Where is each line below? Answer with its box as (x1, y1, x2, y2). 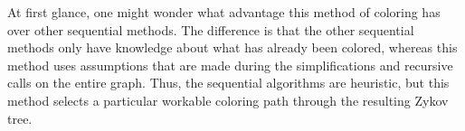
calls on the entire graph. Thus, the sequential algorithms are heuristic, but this (7, 73, 450, 92)
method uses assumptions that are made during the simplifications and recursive (7, 55, 453, 74)
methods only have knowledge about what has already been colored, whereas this (7, 38, 458, 57)
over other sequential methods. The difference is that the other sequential (7, 20, 414, 39)
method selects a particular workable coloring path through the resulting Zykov (7, 90, 449, 109)
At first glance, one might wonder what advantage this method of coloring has (7, 3, 441, 21)
